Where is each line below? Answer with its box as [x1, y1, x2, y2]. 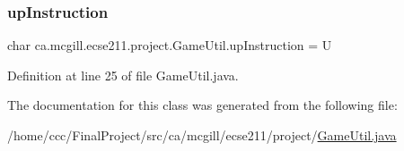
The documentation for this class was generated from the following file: [7, 96, 398, 114]
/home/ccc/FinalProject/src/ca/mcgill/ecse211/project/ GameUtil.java [7, 126, 397, 144]
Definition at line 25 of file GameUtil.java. [7, 65, 239, 84]
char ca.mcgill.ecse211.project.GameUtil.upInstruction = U [7, 36, 332, 55]
